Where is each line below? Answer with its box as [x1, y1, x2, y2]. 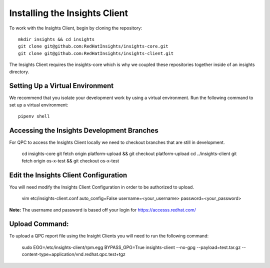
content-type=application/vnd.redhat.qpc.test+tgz [21, 251, 126, 257]
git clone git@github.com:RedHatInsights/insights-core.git [18, 43, 168, 49]
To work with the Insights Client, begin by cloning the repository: [9, 25, 142, 31]
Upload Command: [9, 220, 69, 228]
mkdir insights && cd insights [18, 36, 95, 42]
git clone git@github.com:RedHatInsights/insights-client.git [18, 50, 174, 56]
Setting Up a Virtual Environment [9, 81, 114, 90]
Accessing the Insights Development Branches [9, 126, 158, 134]
